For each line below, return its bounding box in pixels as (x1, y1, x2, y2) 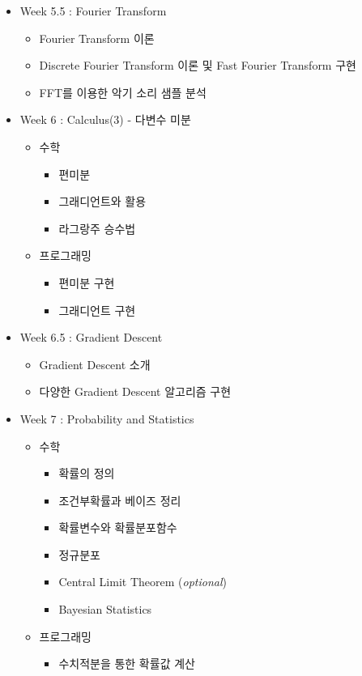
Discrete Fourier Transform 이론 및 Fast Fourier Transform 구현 (39, 57, 356, 74)
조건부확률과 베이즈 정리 (58, 491, 181, 508)
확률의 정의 (58, 465, 115, 482)
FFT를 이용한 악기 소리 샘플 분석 (39, 83, 207, 100)
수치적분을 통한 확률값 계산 (58, 655, 195, 672)
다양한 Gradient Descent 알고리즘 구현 (39, 383, 232, 400)
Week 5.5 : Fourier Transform (19, 2, 167, 19)
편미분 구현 (58, 274, 115, 291)
